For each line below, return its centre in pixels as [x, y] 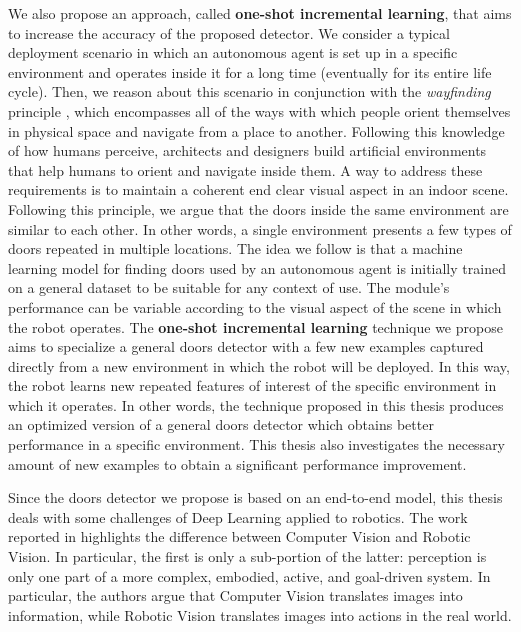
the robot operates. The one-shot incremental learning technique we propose [255, 326]
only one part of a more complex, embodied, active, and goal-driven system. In [249, 575]
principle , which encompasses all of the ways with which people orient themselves [259, 110]
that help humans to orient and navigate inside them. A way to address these [245, 169]
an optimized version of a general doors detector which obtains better [221, 424]
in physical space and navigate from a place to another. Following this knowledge [256, 130]
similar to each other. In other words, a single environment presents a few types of [260, 228]
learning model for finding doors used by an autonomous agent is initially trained [257, 267]
